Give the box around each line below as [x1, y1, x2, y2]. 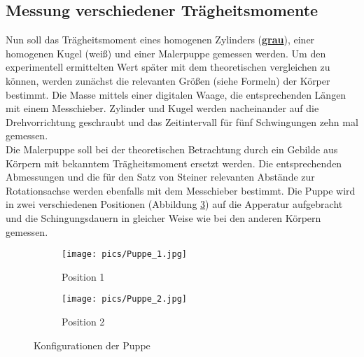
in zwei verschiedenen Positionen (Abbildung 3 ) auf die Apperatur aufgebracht [6, 197, 343, 211]
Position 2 [62, 314, 105, 329]
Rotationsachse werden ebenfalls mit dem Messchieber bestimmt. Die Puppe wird [6, 183, 356, 197]
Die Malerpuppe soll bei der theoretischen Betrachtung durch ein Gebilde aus [6, 141, 338, 156]
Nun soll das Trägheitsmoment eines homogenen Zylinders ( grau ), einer [6, 32, 315, 47]
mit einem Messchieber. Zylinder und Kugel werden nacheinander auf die [6, 101, 319, 115]
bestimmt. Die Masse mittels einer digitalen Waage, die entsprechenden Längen [6, 87, 346, 101]
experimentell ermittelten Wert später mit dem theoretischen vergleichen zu [6, 59, 330, 74]
